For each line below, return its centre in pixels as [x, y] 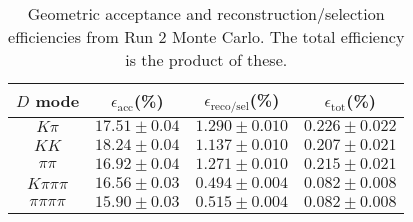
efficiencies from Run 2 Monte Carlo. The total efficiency [206, 36]
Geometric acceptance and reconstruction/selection [206, 13]
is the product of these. [206, 59]
